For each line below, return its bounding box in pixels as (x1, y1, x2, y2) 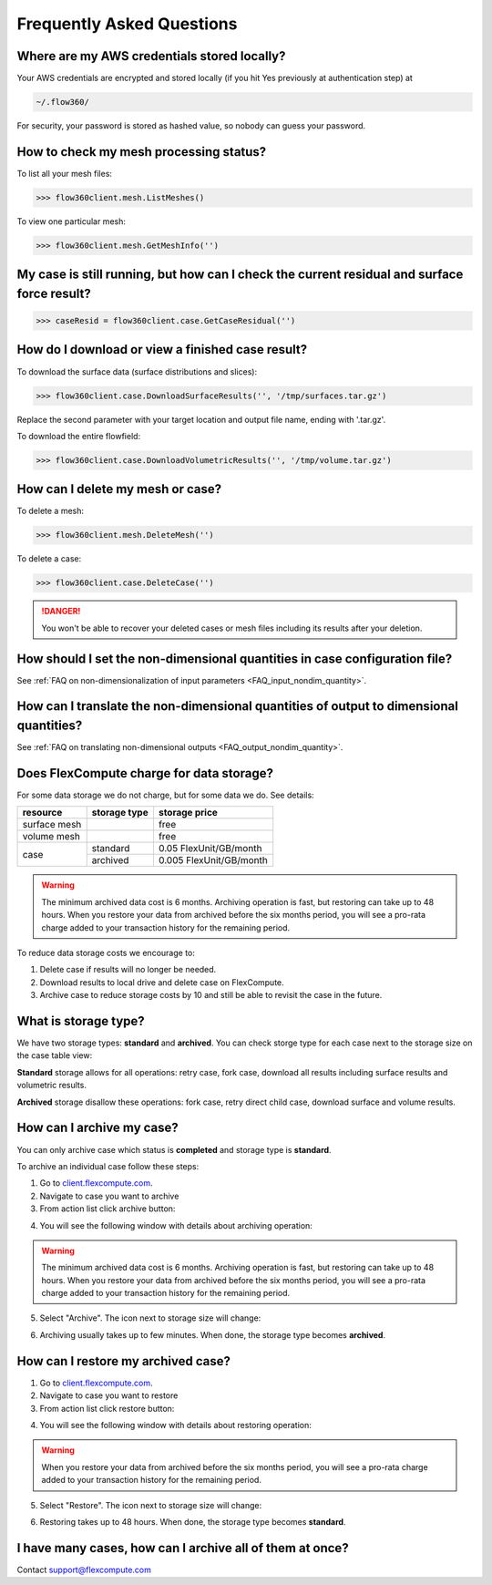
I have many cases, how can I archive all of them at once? (16, 1540, 350, 1556)
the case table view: (16, 1050, 93, 1061)
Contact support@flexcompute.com (16, 1564, 152, 1575)
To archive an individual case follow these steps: (16, 1160, 200, 1171)
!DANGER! (41, 606, 81, 617)
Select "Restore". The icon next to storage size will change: (39, 1499, 262, 1510)
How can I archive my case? (16, 1120, 179, 1136)
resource (22, 807, 63, 819)
